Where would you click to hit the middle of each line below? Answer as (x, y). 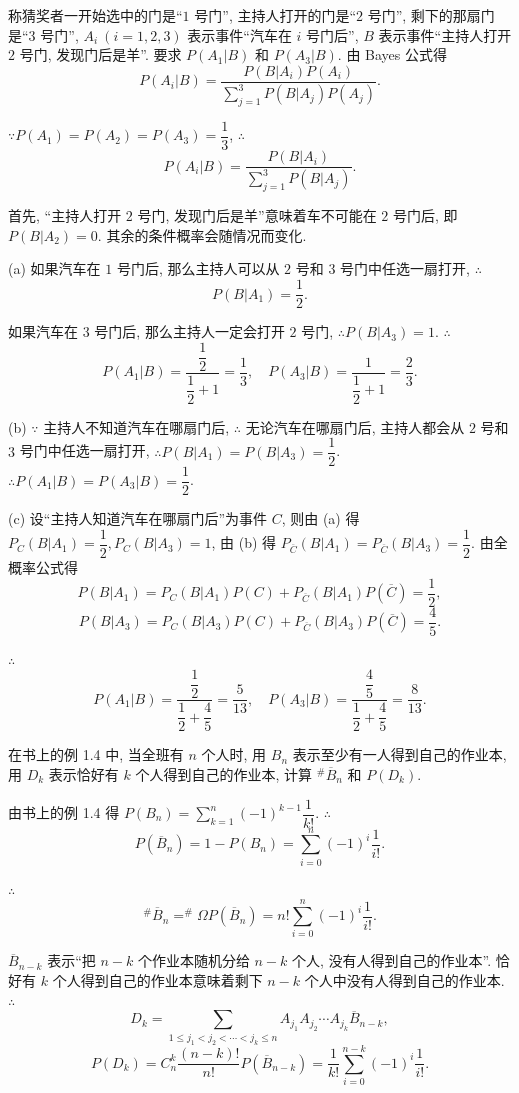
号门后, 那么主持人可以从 (198, 268)
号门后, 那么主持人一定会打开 (189, 331)
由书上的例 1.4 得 (64, 812)
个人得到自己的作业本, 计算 (223, 773)
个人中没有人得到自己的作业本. (404, 980)
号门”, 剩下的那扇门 (431, 15)
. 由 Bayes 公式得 (392, 54)
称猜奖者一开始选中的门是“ (95, 15)
